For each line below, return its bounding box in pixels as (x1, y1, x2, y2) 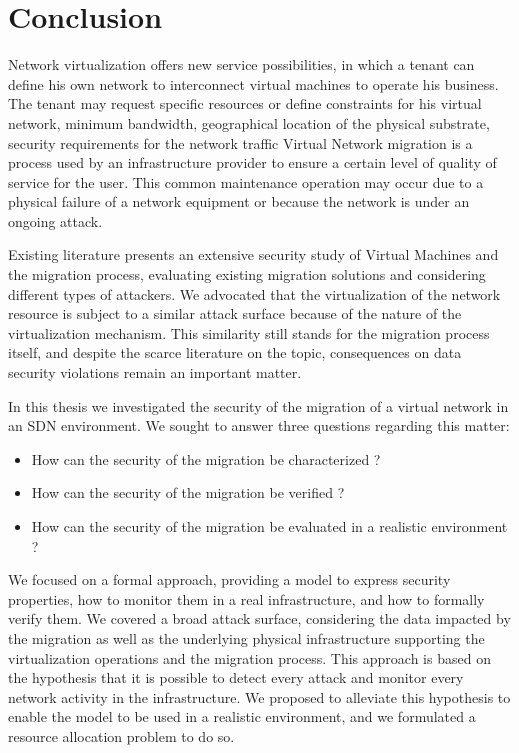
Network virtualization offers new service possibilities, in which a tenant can (8, 54, 475, 75)
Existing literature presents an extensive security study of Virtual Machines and (8, 244, 499, 265)
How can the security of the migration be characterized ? (31, 448, 381, 469)
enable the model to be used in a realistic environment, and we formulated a (8, 706, 476, 727)
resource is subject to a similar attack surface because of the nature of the (8, 303, 462, 324)
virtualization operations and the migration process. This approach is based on (8, 647, 491, 668)
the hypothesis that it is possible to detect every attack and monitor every (8, 667, 464, 688)
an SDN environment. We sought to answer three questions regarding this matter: (8, 415, 510, 436)
